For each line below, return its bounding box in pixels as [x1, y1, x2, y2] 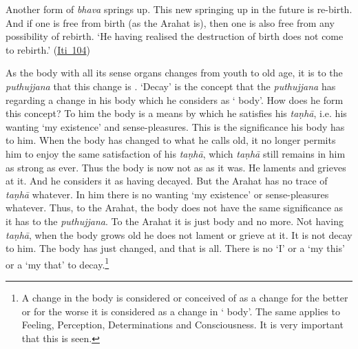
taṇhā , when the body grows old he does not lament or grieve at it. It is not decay [6, 227, 352, 242]
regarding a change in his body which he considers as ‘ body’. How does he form [6, 92, 344, 107]
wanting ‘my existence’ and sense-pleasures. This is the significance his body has [6, 119, 345, 134]
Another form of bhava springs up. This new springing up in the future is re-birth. [6, 2, 352, 16]
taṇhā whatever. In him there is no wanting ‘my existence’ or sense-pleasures [6, 187, 329, 201]
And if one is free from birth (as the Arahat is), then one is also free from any [6, 15, 335, 30]
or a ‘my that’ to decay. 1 [6, 255, 109, 271]
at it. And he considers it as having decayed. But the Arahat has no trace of [6, 173, 328, 188]
